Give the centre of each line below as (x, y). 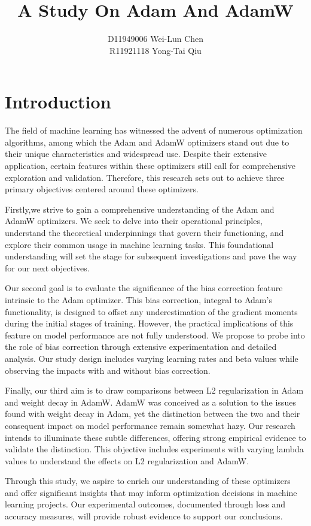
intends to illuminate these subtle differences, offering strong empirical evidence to (155, 437)
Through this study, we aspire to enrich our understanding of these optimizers (148, 481)
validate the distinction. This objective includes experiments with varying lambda (154, 449)
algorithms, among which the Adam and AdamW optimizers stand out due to (147, 142)
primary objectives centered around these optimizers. (102, 189)
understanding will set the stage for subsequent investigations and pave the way (151, 256)
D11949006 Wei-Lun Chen (155, 39)
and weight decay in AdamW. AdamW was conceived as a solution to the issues (150, 402)
